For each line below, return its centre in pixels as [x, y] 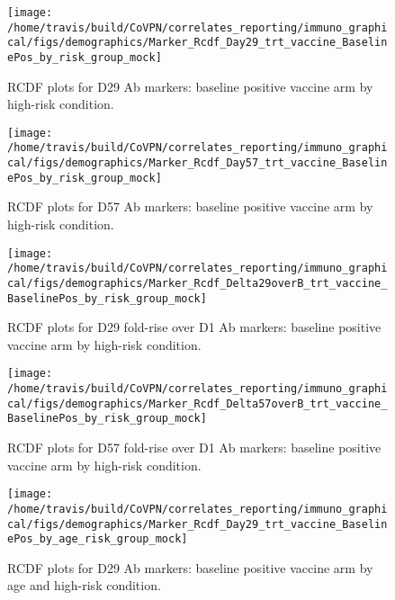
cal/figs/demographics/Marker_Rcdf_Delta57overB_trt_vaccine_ [197, 403]
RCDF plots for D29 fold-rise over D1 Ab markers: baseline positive [194, 327]
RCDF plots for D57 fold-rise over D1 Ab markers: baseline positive [194, 448]
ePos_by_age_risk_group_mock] [98, 539]
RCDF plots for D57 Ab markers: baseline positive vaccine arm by [190, 206]
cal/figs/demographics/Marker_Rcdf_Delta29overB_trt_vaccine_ [197, 283]
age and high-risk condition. [84, 585]
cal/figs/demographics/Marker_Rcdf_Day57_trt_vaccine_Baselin [197, 163]
